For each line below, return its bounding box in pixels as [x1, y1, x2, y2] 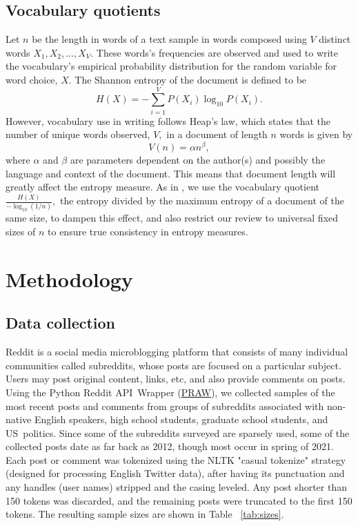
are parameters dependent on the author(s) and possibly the [70, 152, 326, 166]
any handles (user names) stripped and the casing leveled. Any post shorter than [6, 480, 347, 494]
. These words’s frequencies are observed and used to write [90, 45, 339, 59]
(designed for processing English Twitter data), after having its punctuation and [6, 466, 345, 480]
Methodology [6, 264, 133, 293]
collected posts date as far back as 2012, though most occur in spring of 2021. [6, 439, 334, 454]
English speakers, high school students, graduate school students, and [34, 412, 328, 427]
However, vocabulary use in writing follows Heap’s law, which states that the [6, 113, 331, 128]
